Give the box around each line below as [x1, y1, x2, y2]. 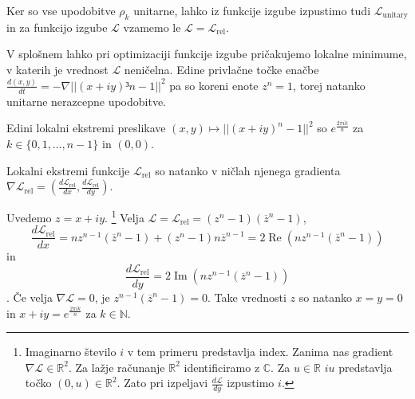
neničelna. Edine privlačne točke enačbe [124, 61, 319, 77]
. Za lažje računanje [68, 358, 165, 375]
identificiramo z [184, 358, 260, 375]
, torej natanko [293, 76, 366, 93]
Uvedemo [6, 209, 52, 225]
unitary [382, 11, 408, 20]
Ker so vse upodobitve [6, 2, 116, 18]
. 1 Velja [105, 207, 144, 225]
